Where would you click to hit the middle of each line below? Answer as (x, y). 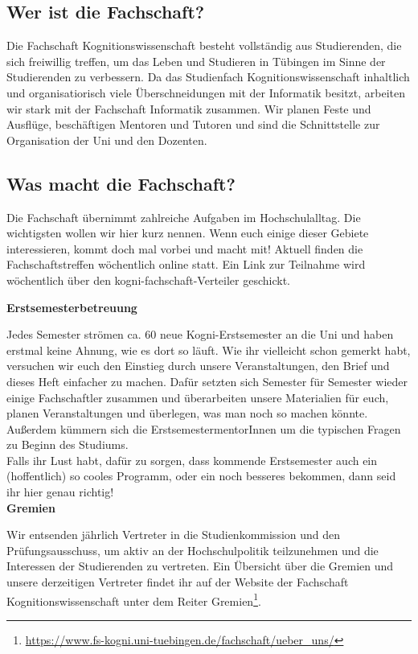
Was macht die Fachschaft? (121, 183)
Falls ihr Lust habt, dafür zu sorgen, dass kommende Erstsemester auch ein (192, 460)
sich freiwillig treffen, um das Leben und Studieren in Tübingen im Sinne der (196, 61)
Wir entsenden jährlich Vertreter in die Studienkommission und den (174, 535)
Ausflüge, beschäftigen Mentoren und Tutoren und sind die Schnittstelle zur (193, 124)
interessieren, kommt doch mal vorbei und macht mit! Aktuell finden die (185, 248)
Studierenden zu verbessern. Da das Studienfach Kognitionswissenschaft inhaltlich (208, 77)
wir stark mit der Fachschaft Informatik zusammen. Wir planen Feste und (189, 108)
